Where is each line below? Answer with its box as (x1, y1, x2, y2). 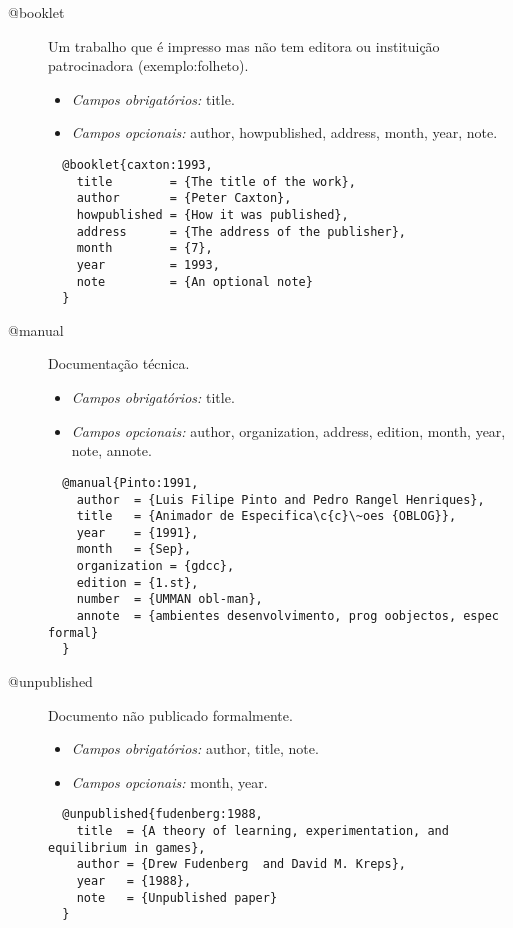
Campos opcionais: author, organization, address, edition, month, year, (71, 420, 506, 441)
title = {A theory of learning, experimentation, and (76, 824, 449, 839)
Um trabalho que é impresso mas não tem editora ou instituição (48, 35, 440, 56)
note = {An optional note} (76, 274, 313, 289)
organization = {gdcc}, (76, 559, 235, 574)
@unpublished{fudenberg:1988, (62, 807, 263, 822)
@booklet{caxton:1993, (62, 157, 213, 172)
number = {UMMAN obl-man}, (76, 592, 263, 607)
